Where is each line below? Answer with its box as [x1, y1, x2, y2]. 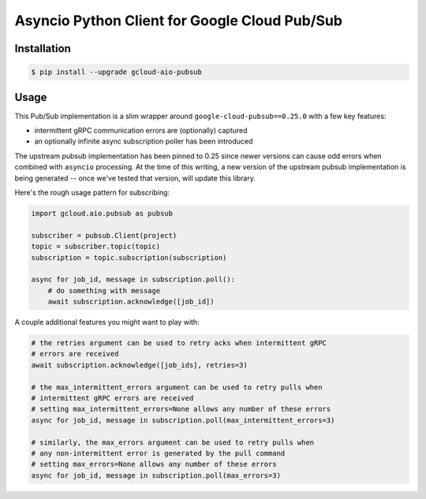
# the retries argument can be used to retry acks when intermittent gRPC [31, 339, 327, 348]
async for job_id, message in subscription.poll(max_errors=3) [31, 471, 282, 480]
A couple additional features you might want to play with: [14, 318, 200, 327]
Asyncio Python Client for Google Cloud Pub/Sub [14, 12, 343, 29]
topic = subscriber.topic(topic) [31, 242, 161, 251]
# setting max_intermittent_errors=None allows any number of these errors [31, 404, 331, 414]
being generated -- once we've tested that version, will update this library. [14, 173, 256, 183]
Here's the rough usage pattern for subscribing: [14, 188, 170, 197]
